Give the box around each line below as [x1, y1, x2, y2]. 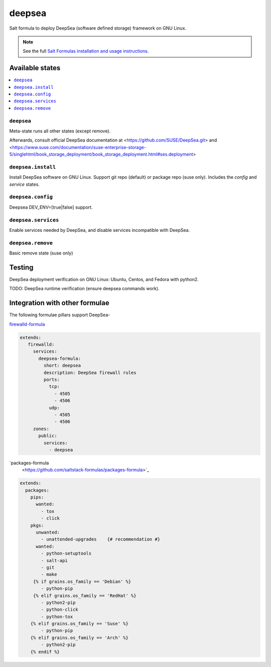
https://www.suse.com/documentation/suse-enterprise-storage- [12, 144, 147, 150]
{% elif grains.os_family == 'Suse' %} [30, 621, 129, 627]
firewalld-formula [9, 321, 45, 327]
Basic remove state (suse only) [9, 250, 73, 256]
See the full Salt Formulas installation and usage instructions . [23, 48, 149, 54]
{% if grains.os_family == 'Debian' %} [33, 579, 131, 584]
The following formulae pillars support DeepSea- [9, 312, 110, 318]
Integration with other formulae [9, 299, 110, 307]
